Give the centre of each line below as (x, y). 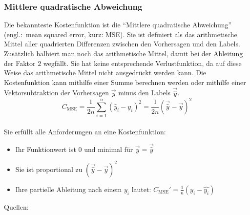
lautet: (141, 189)
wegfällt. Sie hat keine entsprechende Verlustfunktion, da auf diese (142, 63)
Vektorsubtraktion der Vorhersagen (57, 93)
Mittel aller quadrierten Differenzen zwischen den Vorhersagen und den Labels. (122, 44)
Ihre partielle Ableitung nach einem (69, 189)
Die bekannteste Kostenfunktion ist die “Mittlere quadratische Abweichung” (118, 25)
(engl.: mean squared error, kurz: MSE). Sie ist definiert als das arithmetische (121, 34)
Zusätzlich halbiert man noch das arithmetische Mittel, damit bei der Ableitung (124, 53)
